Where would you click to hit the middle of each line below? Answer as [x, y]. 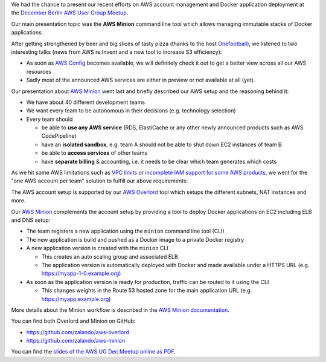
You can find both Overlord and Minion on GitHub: [73, 321]
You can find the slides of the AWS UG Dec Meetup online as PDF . [94, 352]
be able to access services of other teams [94, 153]
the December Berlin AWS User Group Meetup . [70, 13]
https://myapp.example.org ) [76, 299]
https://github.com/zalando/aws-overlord [78, 332]
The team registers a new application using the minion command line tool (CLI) [125, 231]
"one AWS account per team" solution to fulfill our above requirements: [100, 181]
